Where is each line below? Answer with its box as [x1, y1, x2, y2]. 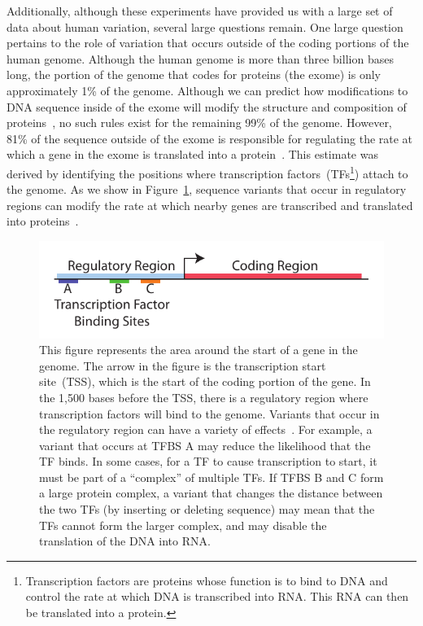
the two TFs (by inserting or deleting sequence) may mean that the [39, 501, 375, 518]
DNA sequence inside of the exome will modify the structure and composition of [7, 98, 407, 115]
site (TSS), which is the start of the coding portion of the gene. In [39, 373, 371, 390]
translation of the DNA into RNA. [39, 532, 211, 549]
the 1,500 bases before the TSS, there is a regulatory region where [39, 388, 368, 405]
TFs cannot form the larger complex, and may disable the [39, 516, 327, 533]
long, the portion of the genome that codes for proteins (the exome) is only [7, 66, 382, 83]
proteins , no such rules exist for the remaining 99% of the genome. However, [7, 114, 392, 131]
